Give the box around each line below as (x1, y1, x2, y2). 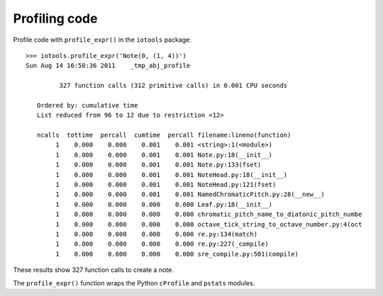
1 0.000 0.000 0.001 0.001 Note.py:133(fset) (55, 161, 262, 169)
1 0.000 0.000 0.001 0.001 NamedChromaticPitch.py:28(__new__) (55, 190, 326, 198)
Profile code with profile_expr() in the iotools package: (13, 35, 191, 44)
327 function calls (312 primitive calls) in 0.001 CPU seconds (59, 81, 288, 90)
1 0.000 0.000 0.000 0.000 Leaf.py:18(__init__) (55, 200, 273, 208)
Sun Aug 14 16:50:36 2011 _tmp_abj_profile (26, 62, 191, 70)
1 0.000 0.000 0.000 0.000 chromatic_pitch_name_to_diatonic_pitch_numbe (55, 210, 362, 219)
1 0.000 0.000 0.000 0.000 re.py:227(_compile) (55, 240, 269, 248)
